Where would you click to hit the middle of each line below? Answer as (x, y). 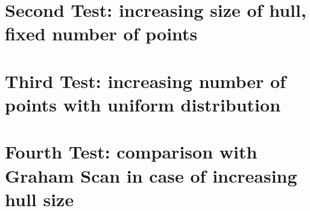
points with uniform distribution (143, 104)
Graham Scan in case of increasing (151, 175)
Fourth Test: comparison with (131, 152)
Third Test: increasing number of (145, 80)
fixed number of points (101, 33)
